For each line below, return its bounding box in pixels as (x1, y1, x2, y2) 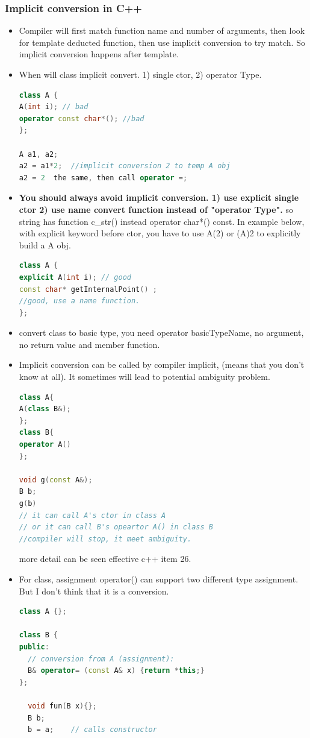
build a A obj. (19, 238, 71, 251)
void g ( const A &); (19, 475, 93, 484)
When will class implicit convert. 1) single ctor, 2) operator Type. (19, 68, 262, 80)
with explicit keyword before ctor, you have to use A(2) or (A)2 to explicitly (19, 227, 301, 239)
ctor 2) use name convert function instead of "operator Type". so (19, 203, 293, 215)
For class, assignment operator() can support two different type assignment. (19, 572, 299, 585)
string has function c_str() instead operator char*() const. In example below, (19, 215, 305, 227)
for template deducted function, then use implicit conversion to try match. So (19, 36, 305, 48)
